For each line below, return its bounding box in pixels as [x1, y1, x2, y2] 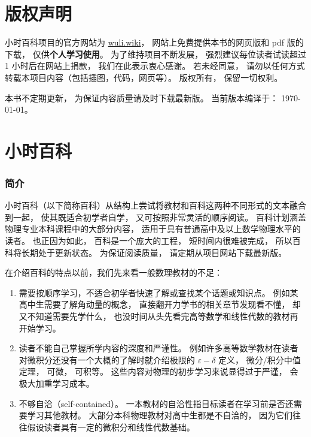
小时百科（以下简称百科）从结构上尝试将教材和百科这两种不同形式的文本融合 [5, 199, 306, 212]
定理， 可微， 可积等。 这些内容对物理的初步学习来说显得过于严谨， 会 [19, 365, 298, 378]
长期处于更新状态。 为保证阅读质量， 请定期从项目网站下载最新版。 [21, 246, 287, 258]
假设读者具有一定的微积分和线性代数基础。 [27, 420, 195, 433]
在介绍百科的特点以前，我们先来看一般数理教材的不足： [5, 266, 222, 279]
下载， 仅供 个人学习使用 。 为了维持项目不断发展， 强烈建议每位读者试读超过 [5, 47, 306, 60]
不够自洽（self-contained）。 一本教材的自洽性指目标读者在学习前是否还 [19, 397, 294, 409]
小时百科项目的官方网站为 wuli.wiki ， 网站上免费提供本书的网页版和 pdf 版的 [5, 36, 304, 49]
